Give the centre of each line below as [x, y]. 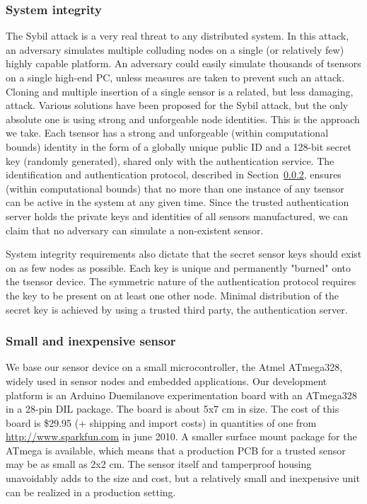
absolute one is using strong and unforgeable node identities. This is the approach [183, 119]
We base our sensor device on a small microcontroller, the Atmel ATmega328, [174, 367]
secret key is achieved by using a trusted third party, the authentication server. [177, 309]
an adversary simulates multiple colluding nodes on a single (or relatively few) [175, 49]
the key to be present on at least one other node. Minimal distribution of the [172, 295]
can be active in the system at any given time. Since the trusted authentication [177, 202]
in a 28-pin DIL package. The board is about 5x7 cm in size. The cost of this [173, 409]
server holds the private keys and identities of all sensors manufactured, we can [177, 216]
